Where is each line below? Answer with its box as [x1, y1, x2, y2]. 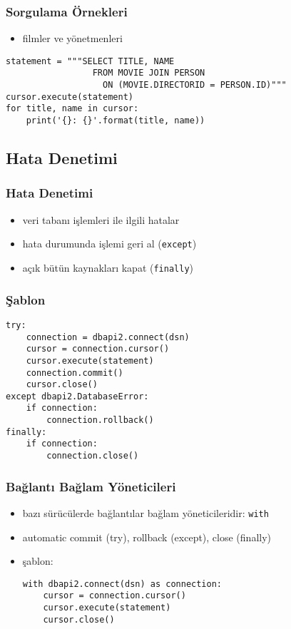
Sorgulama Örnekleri [6, 2, 128, 20]
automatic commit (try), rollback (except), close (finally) [22, 529, 272, 544]
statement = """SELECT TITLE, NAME [6, 56, 175, 66]
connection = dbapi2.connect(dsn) [26, 332, 190, 342]
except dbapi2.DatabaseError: [6, 391, 149, 402]
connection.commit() [26, 367, 123, 378]
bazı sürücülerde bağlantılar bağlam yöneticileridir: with [22, 505, 269, 520]
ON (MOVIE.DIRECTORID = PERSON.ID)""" [103, 80, 287, 91]
